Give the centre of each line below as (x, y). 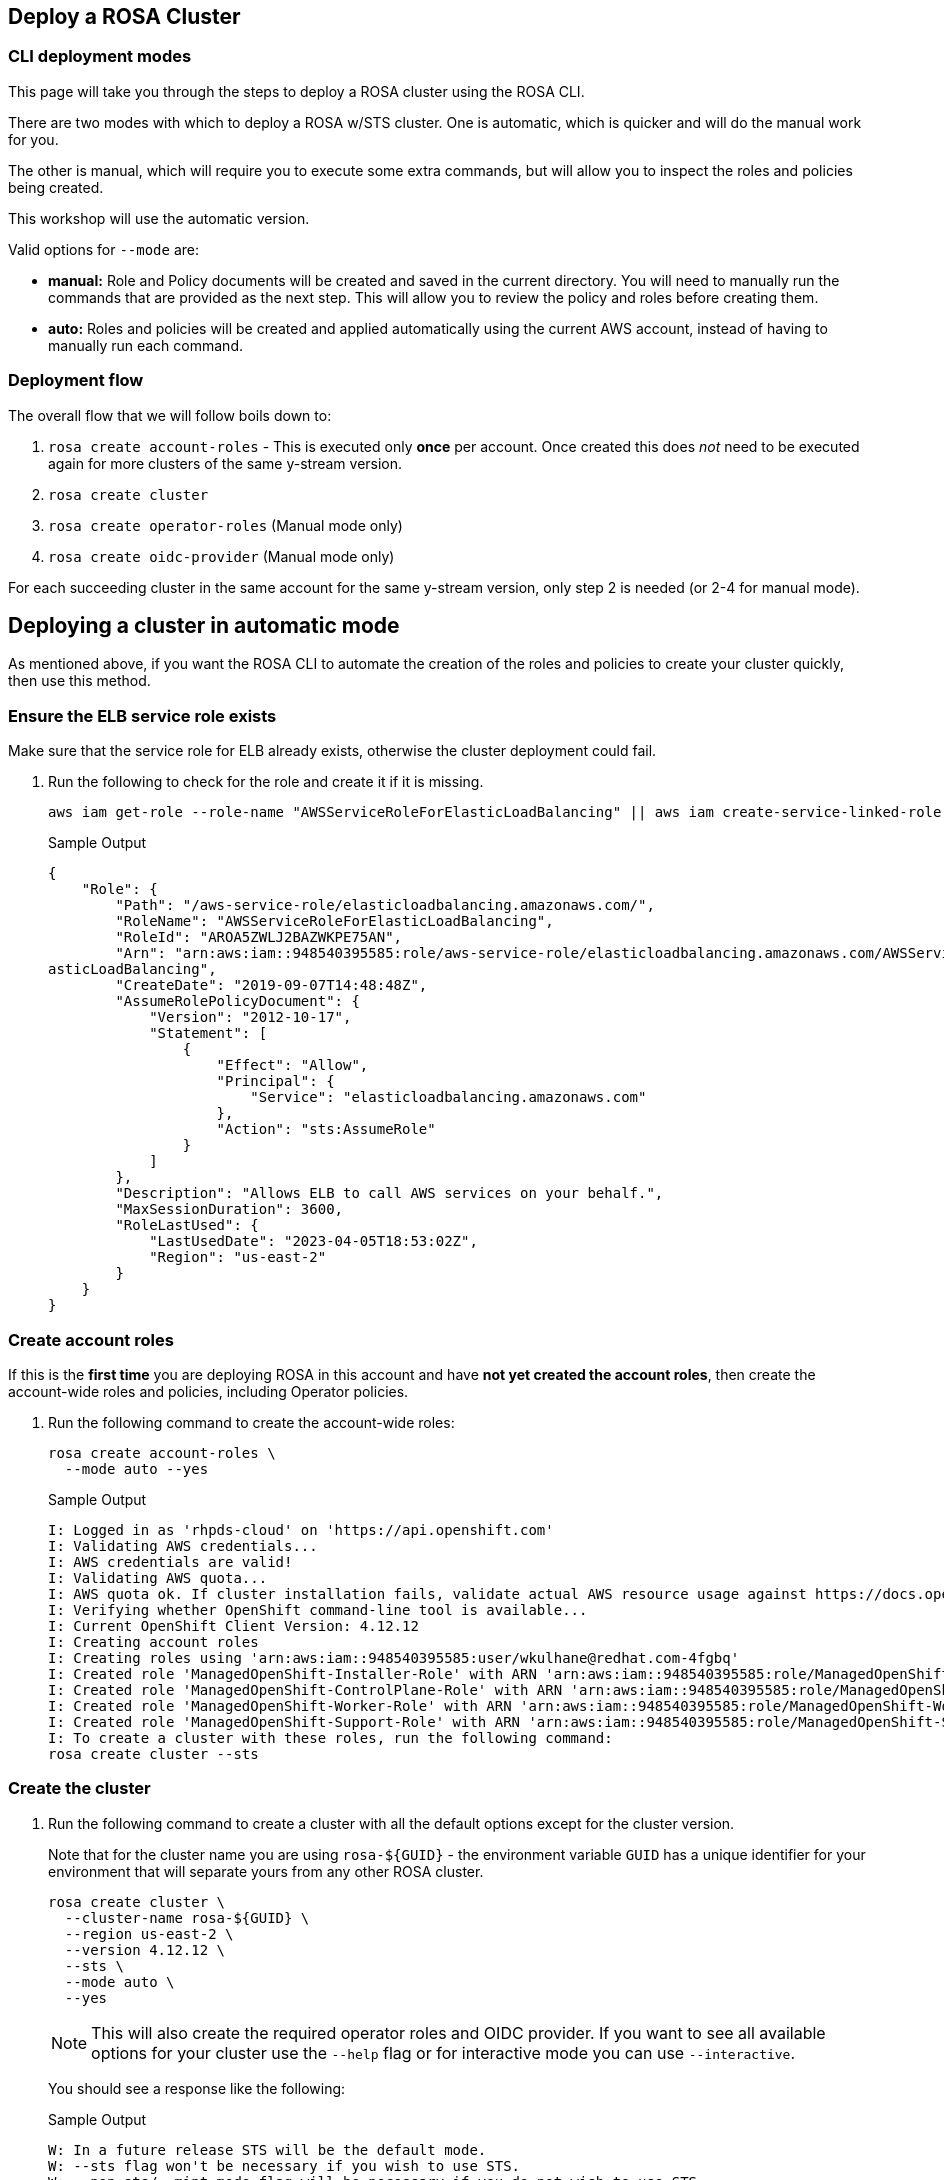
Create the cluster (79, 1788)
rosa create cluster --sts (153, 1753)
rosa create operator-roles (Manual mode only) (225, 525)
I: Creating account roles (153, 1641)
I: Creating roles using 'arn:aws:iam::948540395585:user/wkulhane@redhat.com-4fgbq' (394, 1657)
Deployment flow (76, 380)
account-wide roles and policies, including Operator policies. (208, 1391)
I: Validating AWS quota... (158, 1577)
